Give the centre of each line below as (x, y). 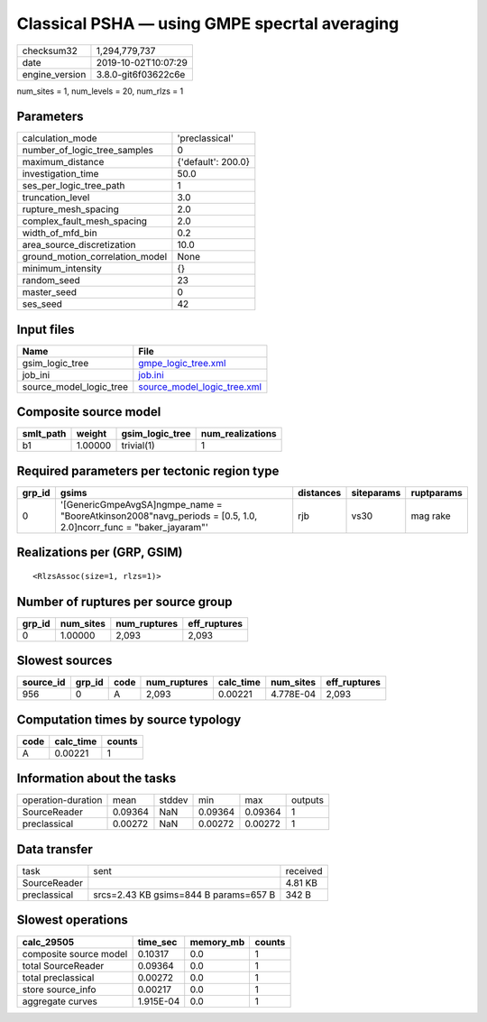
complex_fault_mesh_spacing (85, 221)
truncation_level (56, 198)
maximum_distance (63, 162)
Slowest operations (72, 920)
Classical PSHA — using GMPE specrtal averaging (208, 23)
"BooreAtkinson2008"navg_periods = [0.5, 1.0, (159, 516)
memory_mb (217, 942)
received (304, 870)
